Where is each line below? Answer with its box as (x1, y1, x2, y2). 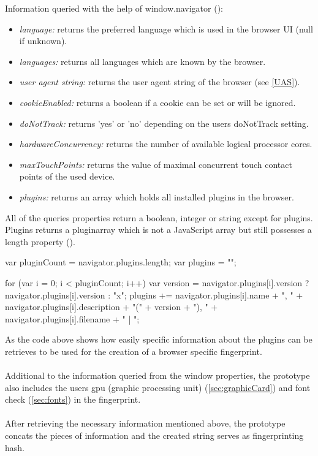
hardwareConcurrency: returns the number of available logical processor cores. (19, 137, 312, 150)
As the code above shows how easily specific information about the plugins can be (5, 333, 312, 346)
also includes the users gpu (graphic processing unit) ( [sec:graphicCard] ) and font (5, 381, 311, 393)
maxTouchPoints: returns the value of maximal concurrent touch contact (19, 158, 292, 170)
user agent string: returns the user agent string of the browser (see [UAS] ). (19, 75, 300, 88)
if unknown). (19, 34, 67, 47)
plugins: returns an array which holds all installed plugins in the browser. (19, 190, 294, 203)
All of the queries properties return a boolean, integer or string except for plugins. (5, 211, 313, 224)
